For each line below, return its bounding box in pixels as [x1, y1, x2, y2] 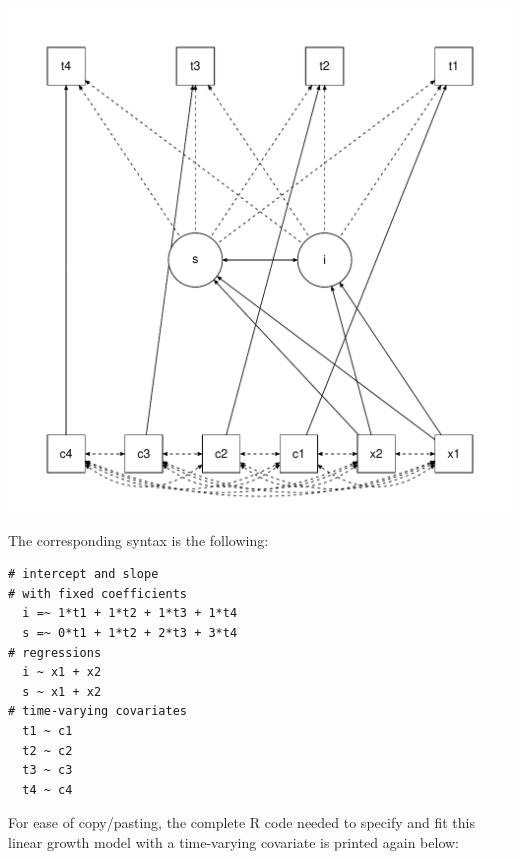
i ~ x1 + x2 [22, 665, 102, 680]
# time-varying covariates [8, 704, 187, 719]
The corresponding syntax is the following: [8, 529, 269, 550]
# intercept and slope [8, 567, 159, 582]
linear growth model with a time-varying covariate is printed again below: [8, 831, 459, 852]
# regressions [8, 645, 102, 660]
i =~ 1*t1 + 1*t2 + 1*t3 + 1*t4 [22, 606, 238, 621]
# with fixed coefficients [8, 586, 187, 601]
